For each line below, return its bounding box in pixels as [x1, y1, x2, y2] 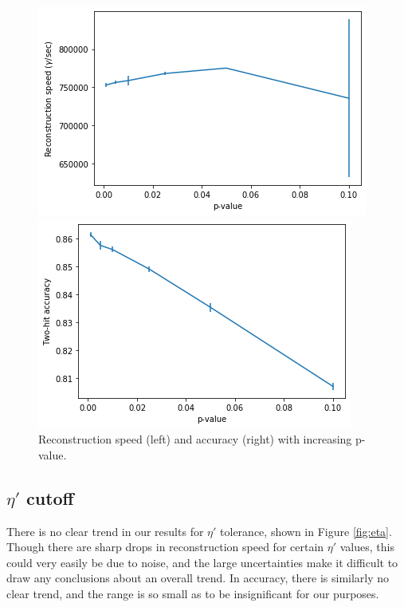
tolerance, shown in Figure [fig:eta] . [220, 522, 392, 539]
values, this [339, 538, 394, 555]
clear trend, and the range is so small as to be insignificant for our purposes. [6, 585, 379, 601]
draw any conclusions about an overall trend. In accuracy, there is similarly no [6, 570, 390, 586]
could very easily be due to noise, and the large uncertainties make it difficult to [6, 554, 398, 570]
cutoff [26, 485, 74, 510]
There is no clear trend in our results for [6, 522, 204, 539]
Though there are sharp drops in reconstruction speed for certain [6, 538, 324, 555]
